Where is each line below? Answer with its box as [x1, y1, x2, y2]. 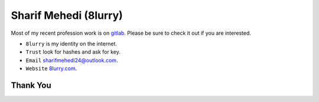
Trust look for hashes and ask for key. [25, 48, 121, 55]
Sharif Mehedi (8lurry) [11, 9, 123, 22]
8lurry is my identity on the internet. [25, 40, 118, 47]
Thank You [11, 80, 51, 90]
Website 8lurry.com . [25, 65, 77, 72]
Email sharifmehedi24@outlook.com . [25, 57, 118, 64]
